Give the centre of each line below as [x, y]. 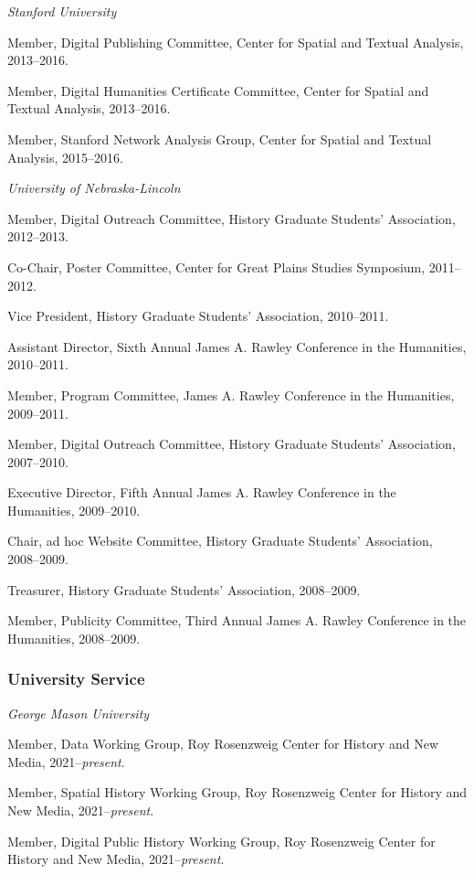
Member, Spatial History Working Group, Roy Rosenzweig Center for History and [237, 792]
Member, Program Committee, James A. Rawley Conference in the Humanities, [231, 394]
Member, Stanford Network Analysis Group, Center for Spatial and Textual [220, 139]
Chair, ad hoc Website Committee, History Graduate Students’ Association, [220, 541]
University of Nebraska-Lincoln [94, 188]
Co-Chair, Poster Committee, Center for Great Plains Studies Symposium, [216, 266]
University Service [76, 679]
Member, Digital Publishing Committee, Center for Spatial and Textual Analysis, [236, 42]
